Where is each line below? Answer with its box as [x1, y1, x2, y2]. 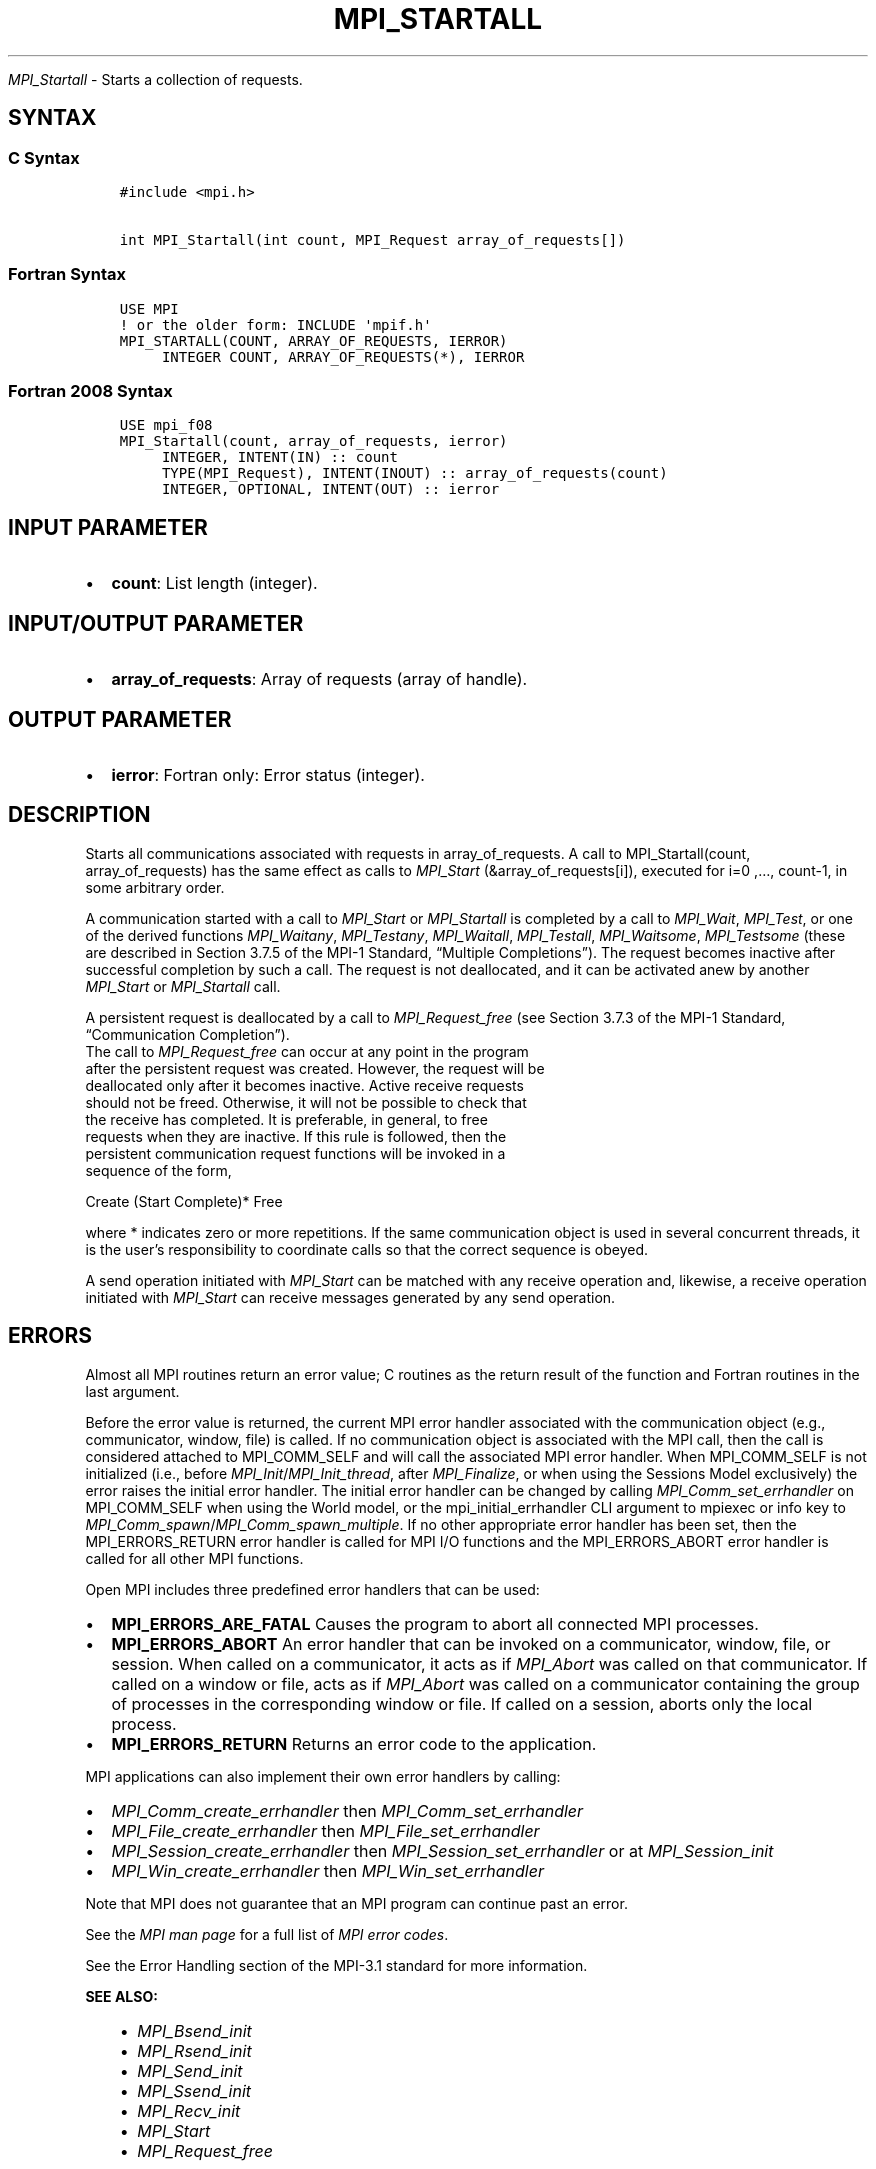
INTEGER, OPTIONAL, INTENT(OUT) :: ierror [161, 481, 500, 498]
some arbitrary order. [85, 878, 225, 896]
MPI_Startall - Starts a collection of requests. [8, 70, 303, 88]
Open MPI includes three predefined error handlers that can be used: [85, 1580, 540, 1598]
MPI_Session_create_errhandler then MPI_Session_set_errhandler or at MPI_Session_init [111, 1840, 774, 1861]
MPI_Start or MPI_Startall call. [85, 977, 281, 995]
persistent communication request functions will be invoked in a [85, 1144, 506, 1162]
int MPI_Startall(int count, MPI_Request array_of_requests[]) [119, 231, 626, 248]
